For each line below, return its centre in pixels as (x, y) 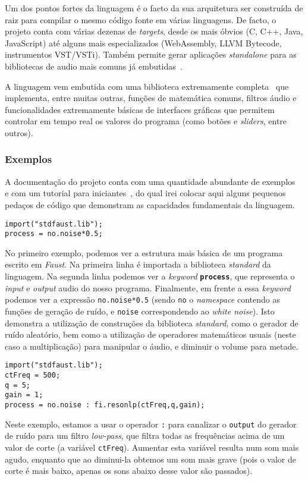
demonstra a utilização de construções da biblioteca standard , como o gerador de (152, 323)
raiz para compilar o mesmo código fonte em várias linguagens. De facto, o (141, 19)
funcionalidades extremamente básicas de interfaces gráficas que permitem (140, 109)
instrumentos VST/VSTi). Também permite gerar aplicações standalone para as (151, 54)
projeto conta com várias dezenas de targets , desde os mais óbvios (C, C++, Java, (154, 31)
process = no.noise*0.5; (54, 234)
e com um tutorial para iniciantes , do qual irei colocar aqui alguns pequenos (145, 193)
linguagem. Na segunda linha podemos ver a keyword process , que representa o (150, 276)
